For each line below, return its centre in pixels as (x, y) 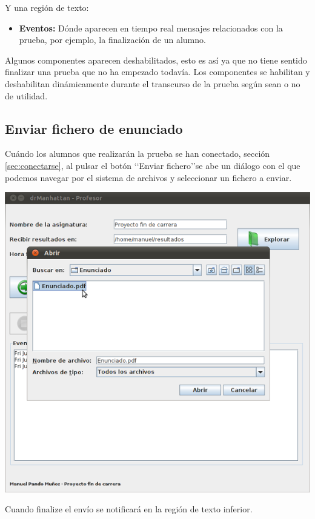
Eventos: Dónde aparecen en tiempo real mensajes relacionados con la (151, 28)
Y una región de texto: (47, 7)
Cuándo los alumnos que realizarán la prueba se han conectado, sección (138, 154)
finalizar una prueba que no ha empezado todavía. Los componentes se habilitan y (157, 72)
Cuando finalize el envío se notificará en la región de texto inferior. (129, 509)
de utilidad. (26, 95)
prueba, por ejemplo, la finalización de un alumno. (112, 40)
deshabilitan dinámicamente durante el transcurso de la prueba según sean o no (153, 83)
